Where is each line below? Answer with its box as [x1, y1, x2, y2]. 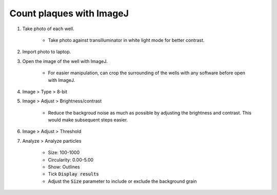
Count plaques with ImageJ [9, 8, 129, 19]
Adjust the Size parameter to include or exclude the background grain [48, 178, 197, 184]
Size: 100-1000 [48, 149, 80, 156]
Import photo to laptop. [22, 49, 71, 55]
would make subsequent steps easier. [48, 117, 128, 123]
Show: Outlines [48, 164, 80, 170]
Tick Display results [48, 171, 100, 177]
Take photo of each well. [22, 26, 74, 32]
